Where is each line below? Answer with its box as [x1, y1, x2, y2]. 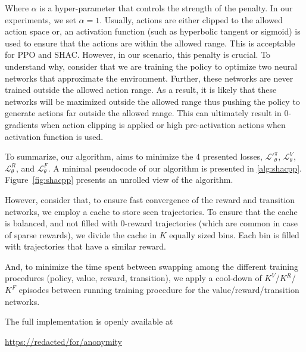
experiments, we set [5, 13, 76, 26]
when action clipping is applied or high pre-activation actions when [40, 118, 286, 130]
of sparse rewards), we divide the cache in [5, 228, 157, 241]
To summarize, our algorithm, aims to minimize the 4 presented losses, [5, 150, 263, 163]
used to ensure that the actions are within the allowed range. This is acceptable [5, 36, 295, 49]
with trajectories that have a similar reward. [5, 240, 167, 253]
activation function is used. [5, 130, 104, 142]
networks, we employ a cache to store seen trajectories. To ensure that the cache [5, 205, 298, 217]
